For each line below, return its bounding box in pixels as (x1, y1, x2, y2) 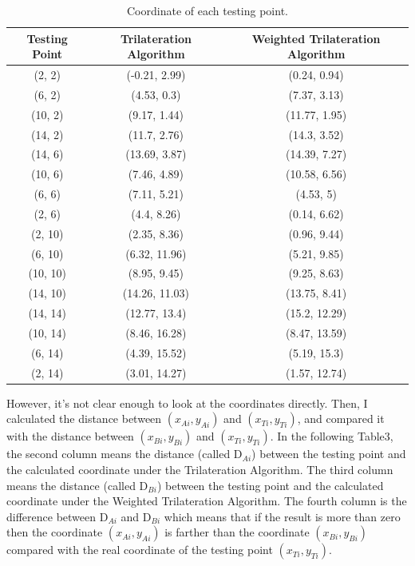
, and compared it (297, 410, 385, 427)
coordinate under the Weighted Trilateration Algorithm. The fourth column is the (6, 492, 407, 509)
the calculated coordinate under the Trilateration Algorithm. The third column (6, 460, 393, 477)
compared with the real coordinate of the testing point (6, 541, 273, 558)
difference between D (6, 508, 109, 524)
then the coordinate (6, 524, 103, 540)
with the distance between (6, 428, 134, 444)
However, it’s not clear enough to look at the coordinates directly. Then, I (6, 394, 368, 411)
